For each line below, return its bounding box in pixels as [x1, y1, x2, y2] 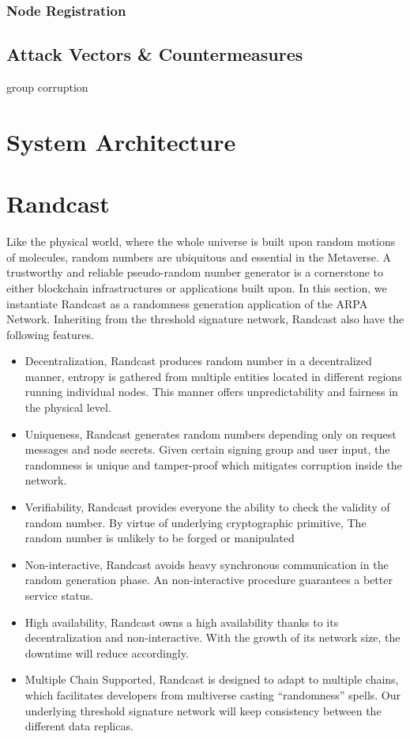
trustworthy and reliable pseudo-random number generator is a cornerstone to [6, 264, 384, 281]
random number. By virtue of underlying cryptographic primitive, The [24, 514, 367, 530]
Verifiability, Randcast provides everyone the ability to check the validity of [24, 499, 390, 515]
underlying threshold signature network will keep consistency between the [24, 702, 382, 718]
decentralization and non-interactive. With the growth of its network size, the [24, 629, 401, 646]
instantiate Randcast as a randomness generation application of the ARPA [6, 295, 368, 311]
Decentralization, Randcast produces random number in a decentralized [24, 353, 372, 369]
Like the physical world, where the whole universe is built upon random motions [6, 233, 396, 250]
